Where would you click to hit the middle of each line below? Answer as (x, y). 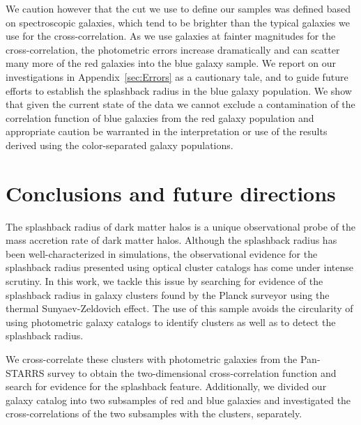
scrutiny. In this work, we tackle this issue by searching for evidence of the (164, 281)
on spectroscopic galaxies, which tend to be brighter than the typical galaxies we (178, 22)
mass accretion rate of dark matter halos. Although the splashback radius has (171, 240)
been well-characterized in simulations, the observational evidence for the (162, 253)
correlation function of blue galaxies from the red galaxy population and (160, 117)
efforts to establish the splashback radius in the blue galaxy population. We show (179, 90)
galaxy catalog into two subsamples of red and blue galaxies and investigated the (178, 400)
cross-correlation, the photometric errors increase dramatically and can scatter (173, 49)
